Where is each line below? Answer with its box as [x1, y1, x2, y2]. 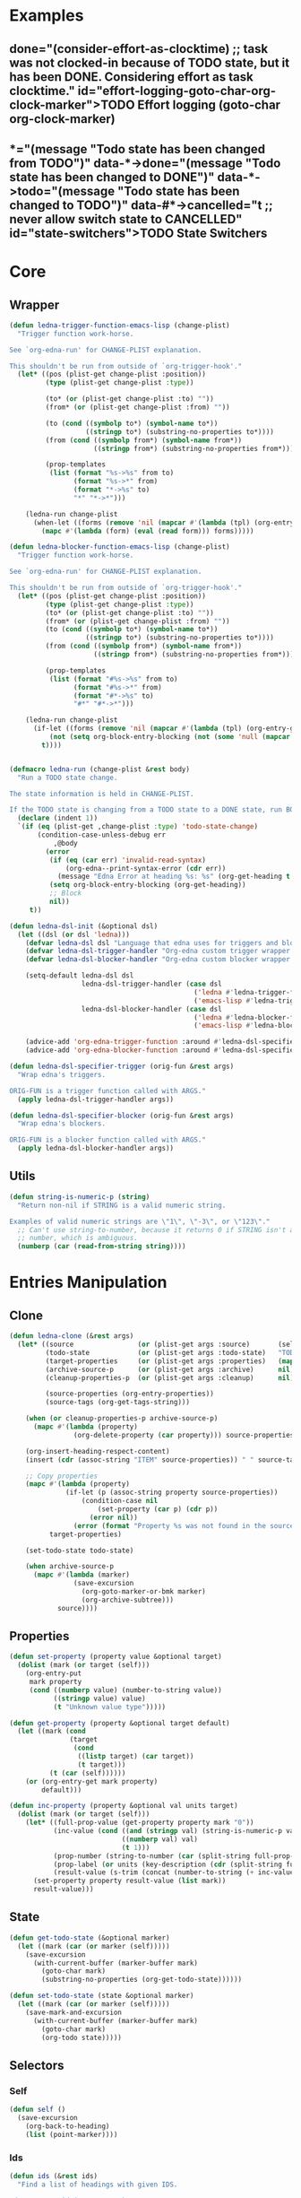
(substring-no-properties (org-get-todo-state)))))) [41, 1975, 243, 1985]
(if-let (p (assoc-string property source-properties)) [65, 1488, 279, 1498]
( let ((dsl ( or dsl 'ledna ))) [17, 930, 130, 939]
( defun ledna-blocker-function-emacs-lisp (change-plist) [9, 543, 230, 552]
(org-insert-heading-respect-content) [25, 1447, 170, 1455]
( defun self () [9, 2105, 66, 2115]
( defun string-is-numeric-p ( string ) [9, 1192, 150, 1202]
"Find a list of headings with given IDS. [17, 2180, 178, 2189]
